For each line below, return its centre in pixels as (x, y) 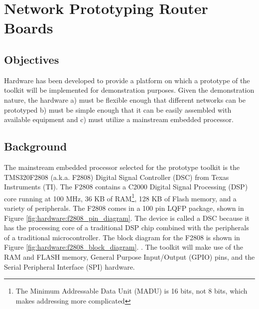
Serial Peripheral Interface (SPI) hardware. (69, 266)
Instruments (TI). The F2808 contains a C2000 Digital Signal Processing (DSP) (126, 187)
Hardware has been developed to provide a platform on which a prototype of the (127, 80)
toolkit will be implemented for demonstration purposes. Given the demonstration (129, 90)
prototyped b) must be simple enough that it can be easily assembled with (118, 109)
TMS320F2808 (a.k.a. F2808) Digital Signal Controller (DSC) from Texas (117, 177)
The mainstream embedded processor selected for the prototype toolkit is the (122, 167)
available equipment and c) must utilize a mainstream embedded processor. (119, 119)
